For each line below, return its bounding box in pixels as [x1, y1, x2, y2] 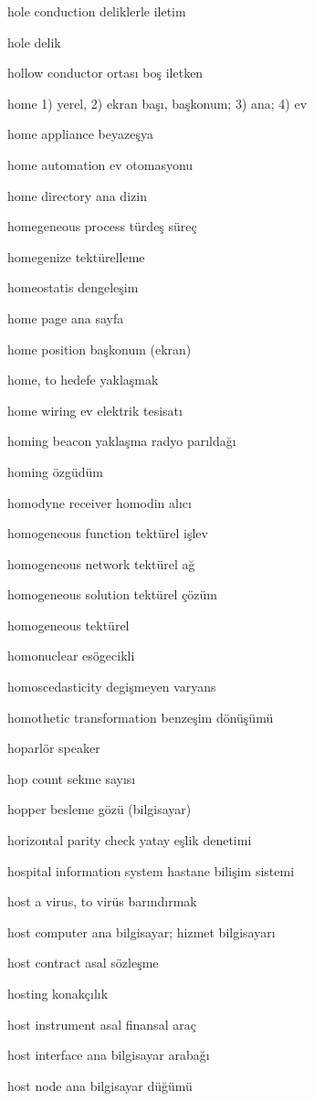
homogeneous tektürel [7, 615, 130, 634]
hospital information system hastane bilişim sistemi [7, 861, 295, 880]
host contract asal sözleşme [7, 953, 159, 972]
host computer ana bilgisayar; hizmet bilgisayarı [7, 922, 276, 941]
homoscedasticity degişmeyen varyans [7, 677, 216, 696]
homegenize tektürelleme [7, 247, 145, 266]
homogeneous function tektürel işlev [7, 524, 208, 543]
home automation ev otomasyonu [7, 154, 194, 174]
